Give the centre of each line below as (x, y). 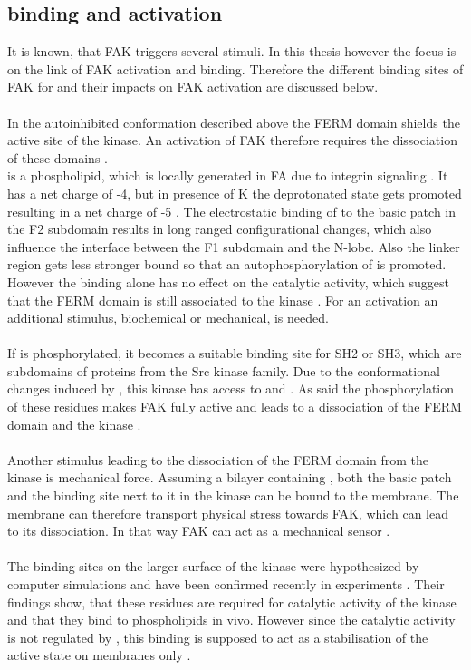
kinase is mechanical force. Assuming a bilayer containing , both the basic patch (230, 477)
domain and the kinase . (74, 424)
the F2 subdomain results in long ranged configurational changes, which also (220, 229)
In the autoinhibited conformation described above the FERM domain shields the (234, 122)
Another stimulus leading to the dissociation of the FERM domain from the (218, 459)
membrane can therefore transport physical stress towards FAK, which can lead (228, 513)
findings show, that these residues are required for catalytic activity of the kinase (232, 602)
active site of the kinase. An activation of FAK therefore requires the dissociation (232, 140)
